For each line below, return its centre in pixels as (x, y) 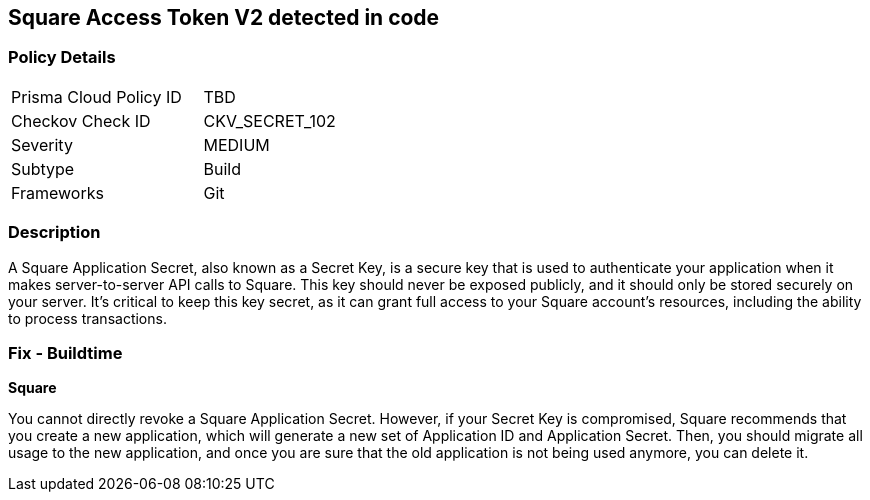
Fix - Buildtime (65, 352)
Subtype (43, 168)
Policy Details (62, 57)
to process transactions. (87, 318)
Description (54, 232)
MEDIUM (236, 144)
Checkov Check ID (81, 120)
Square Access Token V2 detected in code (224, 17)
